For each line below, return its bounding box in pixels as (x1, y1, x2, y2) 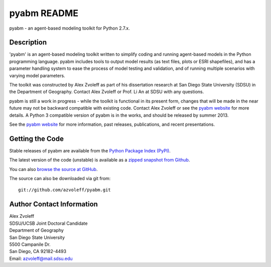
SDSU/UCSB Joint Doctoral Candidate (9, 220, 88, 226)
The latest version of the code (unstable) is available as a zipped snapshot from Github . (9, 157, 190, 163)
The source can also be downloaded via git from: (9, 175, 111, 182)
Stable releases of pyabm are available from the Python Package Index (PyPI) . (9, 147, 171, 153)
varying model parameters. (9, 72, 65, 78)
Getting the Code (9, 134, 64, 143)
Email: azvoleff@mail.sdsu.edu (9, 255, 73, 261)
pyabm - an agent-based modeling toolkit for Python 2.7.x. (9, 25, 130, 31)
